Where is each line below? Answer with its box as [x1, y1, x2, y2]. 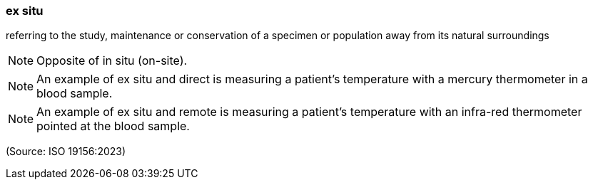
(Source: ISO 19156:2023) [6, 145, 126, 158]
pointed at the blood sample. [36, 119, 190, 134]
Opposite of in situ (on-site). [36, 53, 188, 68]
